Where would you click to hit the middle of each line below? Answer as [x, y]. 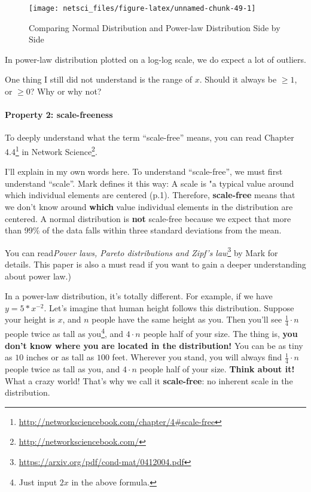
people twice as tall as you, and [62, 368]
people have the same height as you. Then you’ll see [187, 319]
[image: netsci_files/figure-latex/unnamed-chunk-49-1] [142, 8]
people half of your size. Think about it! [217, 368]
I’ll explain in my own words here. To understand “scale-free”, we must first [144, 171]
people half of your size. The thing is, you [220, 333]
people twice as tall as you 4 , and [64, 332]
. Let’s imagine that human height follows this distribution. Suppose [169, 307]
